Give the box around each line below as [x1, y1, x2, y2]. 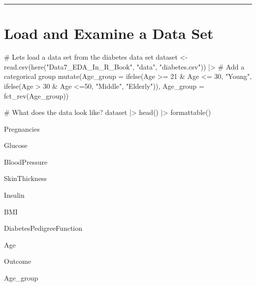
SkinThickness [4, 173, 47, 183]
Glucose [4, 140, 28, 150]
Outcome [4, 256, 32, 266]
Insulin [4, 190, 25, 200]
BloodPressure [4, 156, 48, 167]
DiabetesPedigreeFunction [4, 223, 82, 233]
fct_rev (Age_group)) [4, 90, 69, 101]
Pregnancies [4, 123, 40, 134]
